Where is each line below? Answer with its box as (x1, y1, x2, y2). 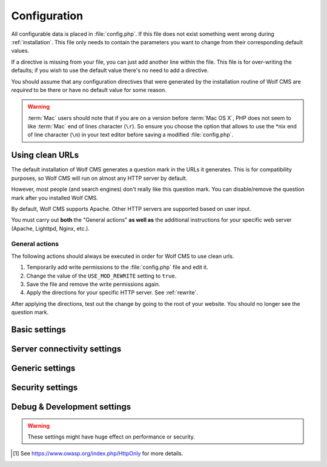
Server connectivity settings (11, 344, 122, 354)
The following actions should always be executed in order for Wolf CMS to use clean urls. (11, 252, 234, 260)
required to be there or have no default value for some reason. (11, 86, 167, 93)
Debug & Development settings (11, 402, 131, 412)
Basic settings (11, 325, 67, 334)
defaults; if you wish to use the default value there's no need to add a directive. (11, 67, 209, 74)
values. (11, 47, 30, 55)
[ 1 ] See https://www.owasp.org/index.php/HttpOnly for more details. (13, 450, 183, 457)
